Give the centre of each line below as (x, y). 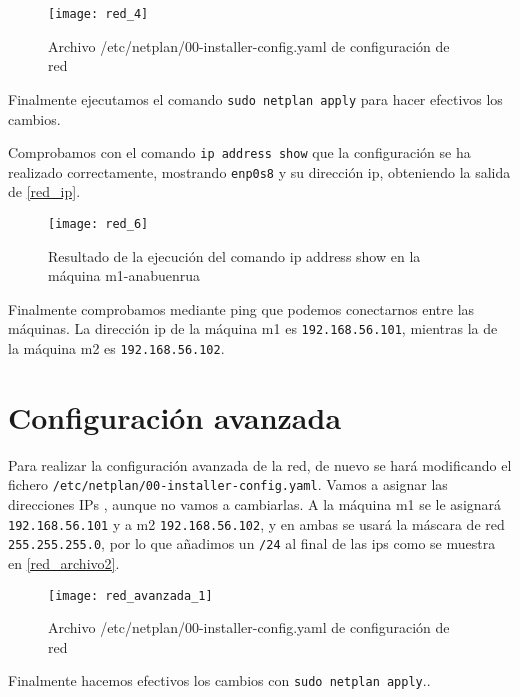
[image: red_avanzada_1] (130, 595)
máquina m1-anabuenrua (124, 275)
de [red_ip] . (44, 191)
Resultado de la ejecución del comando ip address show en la (234, 255)
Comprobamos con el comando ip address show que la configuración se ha (239, 152)
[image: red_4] (98, 14)
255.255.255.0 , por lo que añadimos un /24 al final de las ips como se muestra (252, 543)
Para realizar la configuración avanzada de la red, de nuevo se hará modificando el (260, 464)
